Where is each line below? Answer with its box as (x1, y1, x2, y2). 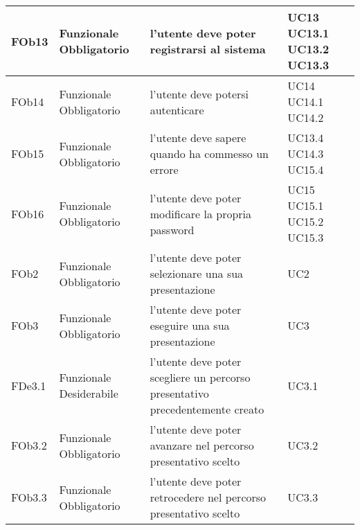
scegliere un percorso (150, 369, 251, 385)
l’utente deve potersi (150, 85, 249, 102)
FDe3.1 (11, 377, 46, 394)
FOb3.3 (11, 489, 47, 505)
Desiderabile (59, 385, 118, 401)
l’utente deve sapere (150, 130, 246, 145)
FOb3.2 (11, 437, 47, 453)
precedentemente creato (150, 401, 264, 417)
